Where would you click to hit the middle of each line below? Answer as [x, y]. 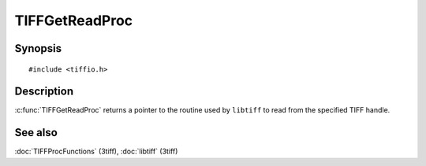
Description [44, 92]
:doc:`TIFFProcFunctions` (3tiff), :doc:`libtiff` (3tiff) [96, 151]
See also [36, 133]
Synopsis [38, 48]
